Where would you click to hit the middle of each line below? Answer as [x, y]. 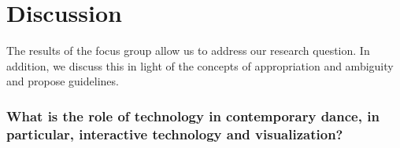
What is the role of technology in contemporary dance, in [193, 116]
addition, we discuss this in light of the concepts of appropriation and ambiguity [200, 65]
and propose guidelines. [63, 81]
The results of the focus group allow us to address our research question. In [188, 51]
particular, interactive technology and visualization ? [175, 134]
